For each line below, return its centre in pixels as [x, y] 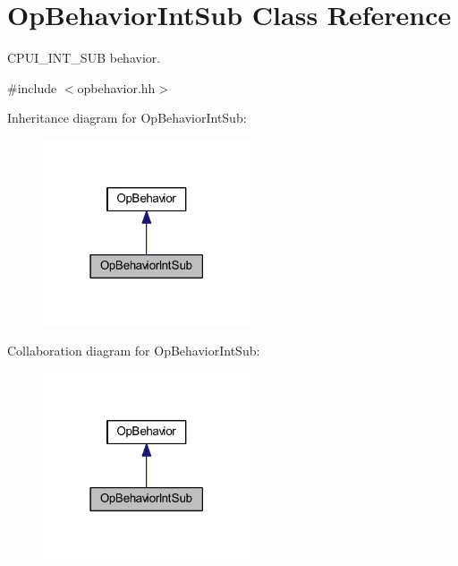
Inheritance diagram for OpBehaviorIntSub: [127, 118]
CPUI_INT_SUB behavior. [84, 58]
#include [32, 87]
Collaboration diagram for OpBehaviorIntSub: [134, 351]
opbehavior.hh [116, 87]
